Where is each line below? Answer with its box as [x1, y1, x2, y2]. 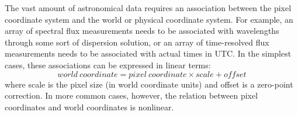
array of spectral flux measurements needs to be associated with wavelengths [5, 25, 279, 37]
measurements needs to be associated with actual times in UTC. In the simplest [5, 47, 292, 60]
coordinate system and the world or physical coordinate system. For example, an [5, 13, 293, 25]
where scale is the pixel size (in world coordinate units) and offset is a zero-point [5, 78, 293, 90]
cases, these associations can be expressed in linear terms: [5, 58, 211, 71]
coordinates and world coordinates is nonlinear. [5, 100, 174, 113]
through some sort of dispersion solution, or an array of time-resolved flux [5, 36, 269, 48]
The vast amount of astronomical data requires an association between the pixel [5, 2, 292, 13]
